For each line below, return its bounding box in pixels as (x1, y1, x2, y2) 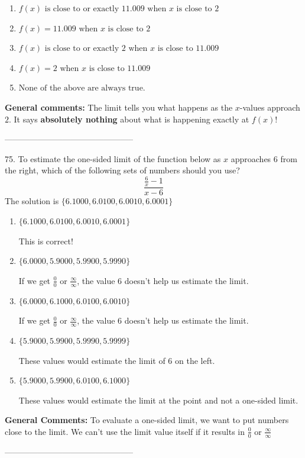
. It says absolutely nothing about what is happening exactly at (9, 112, 249, 125)
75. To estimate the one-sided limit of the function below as (5, 152, 221, 165)
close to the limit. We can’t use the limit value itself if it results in (5, 425, 245, 437)
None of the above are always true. (18, 84, 145, 93)
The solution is (5, 195, 59, 207)
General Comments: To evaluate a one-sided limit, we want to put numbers (5, 414, 289, 426)
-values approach (239, 101, 300, 113)
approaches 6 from (231, 152, 297, 165)
